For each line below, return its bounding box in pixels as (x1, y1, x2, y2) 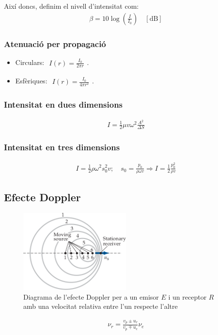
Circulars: (15, 57, 45, 67)
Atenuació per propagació (4, 37, 106, 49)
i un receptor (168, 291, 207, 302)
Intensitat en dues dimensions (4, 98, 123, 111)
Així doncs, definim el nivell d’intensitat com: (4, 1, 139, 11)
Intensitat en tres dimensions (4, 141, 120, 153)
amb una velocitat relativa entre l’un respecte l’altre (23, 301, 178, 311)
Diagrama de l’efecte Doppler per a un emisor (23, 291, 159, 302)
